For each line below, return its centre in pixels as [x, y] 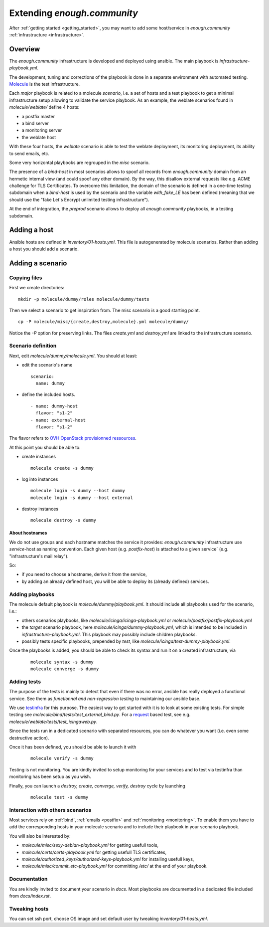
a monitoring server [42, 130]
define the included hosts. [49, 394]
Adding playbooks [32, 594]
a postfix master [38, 116]
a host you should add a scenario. [44, 249]
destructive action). [29, 738]
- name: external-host [58, 420]
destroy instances [40, 509]
